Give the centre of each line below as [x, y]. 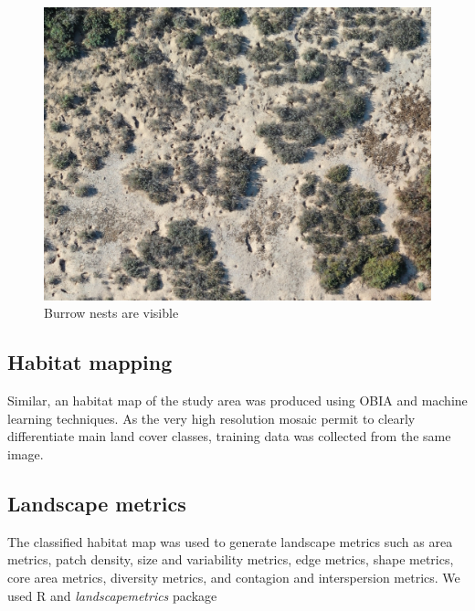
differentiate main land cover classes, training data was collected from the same [229, 436]
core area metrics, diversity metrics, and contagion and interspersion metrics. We [234, 578]
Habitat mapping [90, 362]
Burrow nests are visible [111, 313]
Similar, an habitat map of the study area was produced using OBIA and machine [237, 400]
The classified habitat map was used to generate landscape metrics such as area [230, 541]
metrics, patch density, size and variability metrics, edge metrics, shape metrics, [231, 559]
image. [26, 454]
